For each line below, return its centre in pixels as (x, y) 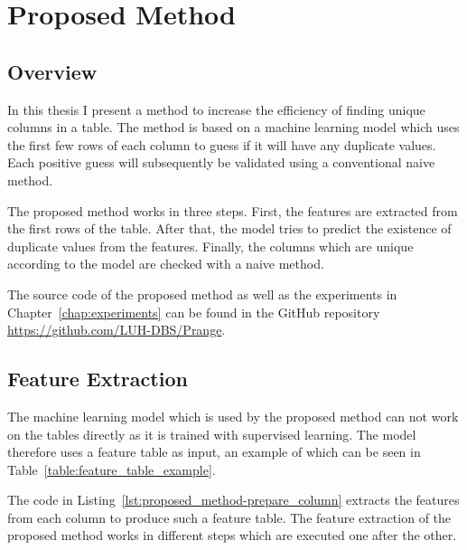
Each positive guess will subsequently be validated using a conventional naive (221, 162)
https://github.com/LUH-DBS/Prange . (117, 330)
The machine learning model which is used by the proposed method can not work (233, 416)
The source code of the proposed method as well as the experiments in (202, 294)
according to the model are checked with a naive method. (166, 264)
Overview (52, 71)
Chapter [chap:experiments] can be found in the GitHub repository (194, 312)
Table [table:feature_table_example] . (112, 469)
